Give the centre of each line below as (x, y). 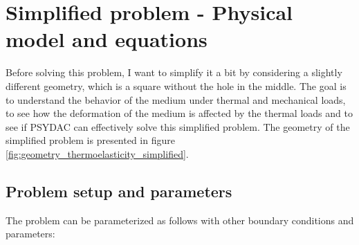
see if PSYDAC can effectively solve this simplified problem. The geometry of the (178, 126)
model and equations (107, 39)
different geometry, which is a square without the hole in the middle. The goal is (176, 85)
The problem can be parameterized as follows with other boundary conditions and (180, 220)
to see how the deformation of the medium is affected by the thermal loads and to (179, 113)
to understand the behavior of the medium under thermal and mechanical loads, (176, 99)
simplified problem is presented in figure (90, 140)
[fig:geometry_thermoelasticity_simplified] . (97, 153)
